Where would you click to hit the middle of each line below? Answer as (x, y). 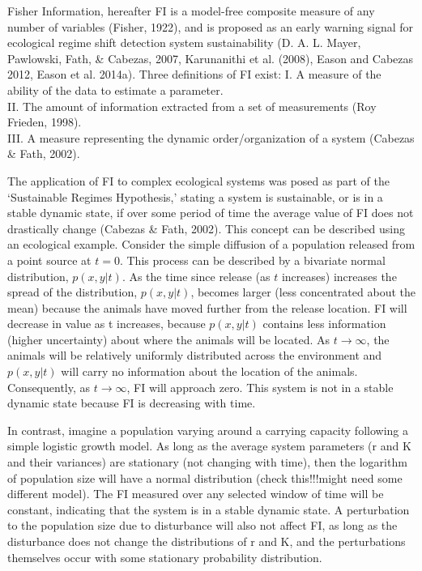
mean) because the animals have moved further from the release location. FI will (207, 307)
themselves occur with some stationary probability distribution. (165, 557)
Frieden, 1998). (45, 122)
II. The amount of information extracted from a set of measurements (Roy (192, 106)
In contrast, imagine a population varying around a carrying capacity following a (208, 430)
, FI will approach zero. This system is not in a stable (260, 387)
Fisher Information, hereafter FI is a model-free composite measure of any (191, 11)
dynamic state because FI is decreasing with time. (132, 403)
